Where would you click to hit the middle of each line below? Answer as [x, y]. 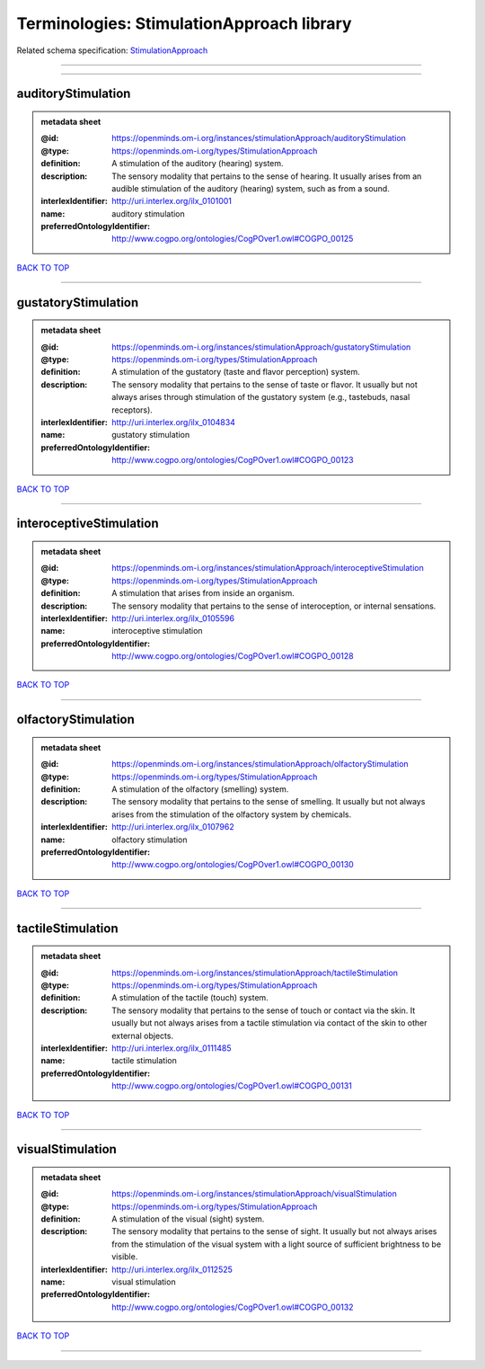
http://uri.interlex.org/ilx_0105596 [173, 618]
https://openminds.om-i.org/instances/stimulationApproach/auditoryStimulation [259, 138]
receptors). [132, 410]
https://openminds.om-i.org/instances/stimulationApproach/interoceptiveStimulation [268, 568]
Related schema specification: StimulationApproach [112, 50]
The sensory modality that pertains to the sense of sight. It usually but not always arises [274, 1231]
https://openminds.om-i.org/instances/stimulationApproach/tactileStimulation [255, 973]
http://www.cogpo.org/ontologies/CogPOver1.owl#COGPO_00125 [233, 239]
